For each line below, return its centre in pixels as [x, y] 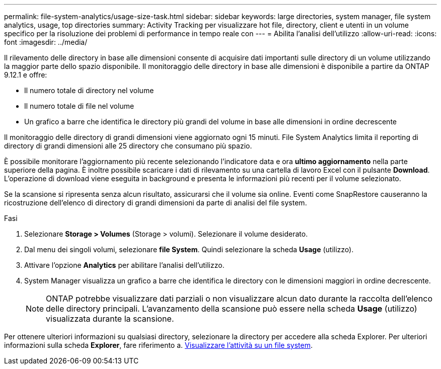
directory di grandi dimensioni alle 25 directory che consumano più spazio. [128, 146]
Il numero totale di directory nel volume [89, 90]
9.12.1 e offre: [26, 75]
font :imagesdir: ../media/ [46, 42]
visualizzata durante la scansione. [110, 319]
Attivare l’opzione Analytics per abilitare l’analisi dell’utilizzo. [124, 265]
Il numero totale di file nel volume [79, 106]
